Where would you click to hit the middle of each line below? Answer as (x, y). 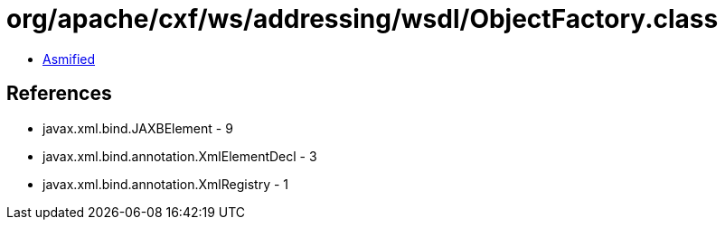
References (59, 94)
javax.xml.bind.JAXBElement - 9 (138, 128)
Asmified (69, 59)
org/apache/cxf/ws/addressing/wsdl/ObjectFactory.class (362, 19)
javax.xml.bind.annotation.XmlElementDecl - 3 (180, 156)
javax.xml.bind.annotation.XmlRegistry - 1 (166, 184)
